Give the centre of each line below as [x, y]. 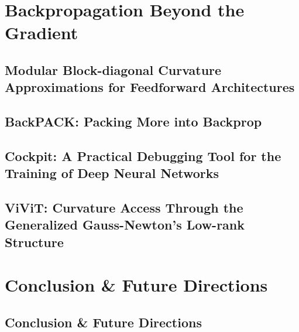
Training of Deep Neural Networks [112, 173]
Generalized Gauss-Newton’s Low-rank [125, 225]
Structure [34, 242]
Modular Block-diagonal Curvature [113, 69]
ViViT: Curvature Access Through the [124, 208]
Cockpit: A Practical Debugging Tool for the [143, 155]
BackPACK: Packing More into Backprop [133, 121]
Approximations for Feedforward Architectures [150, 87]
